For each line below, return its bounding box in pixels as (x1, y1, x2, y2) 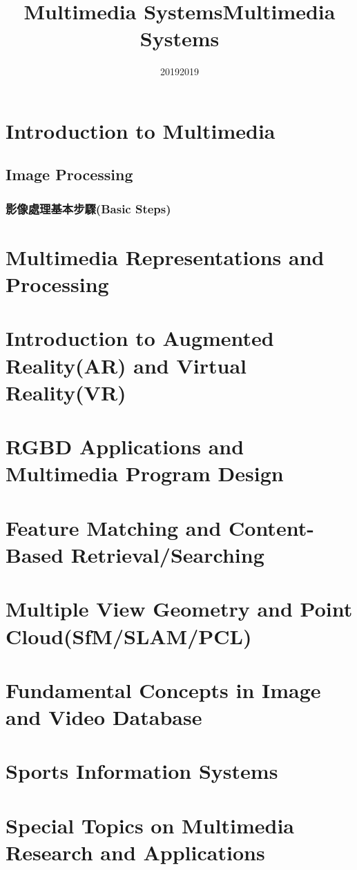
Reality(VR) (6, 378, 126, 406)
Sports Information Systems (6, 757, 278, 785)
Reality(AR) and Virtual (6, 351, 247, 379)
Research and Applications (6, 838, 265, 867)
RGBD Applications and (6, 432, 244, 461)
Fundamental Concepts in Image (6, 675, 321, 704)
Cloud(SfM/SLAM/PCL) (6, 621, 252, 650)
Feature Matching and (6, 513, 222, 541)
